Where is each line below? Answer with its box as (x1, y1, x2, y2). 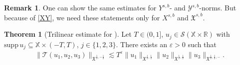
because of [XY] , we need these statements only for (4, 12, 160, 22)
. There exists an (116, 39, 167, 49)
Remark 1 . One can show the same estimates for (4, 2, 157, 12)
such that (188, 39, 217, 49)
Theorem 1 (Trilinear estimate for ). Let (4, 29, 132, 39)
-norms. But (199, 2, 237, 12)
